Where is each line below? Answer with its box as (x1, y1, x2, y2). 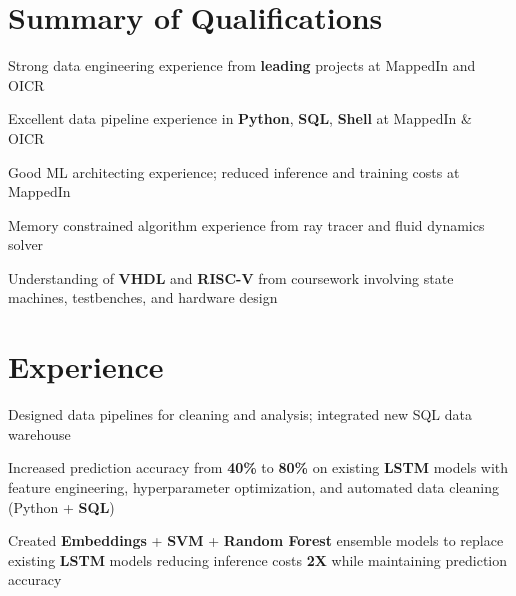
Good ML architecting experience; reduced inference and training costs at (8, 161, 460, 182)
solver (8, 234, 44, 255)
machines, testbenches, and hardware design (8, 287, 278, 308)
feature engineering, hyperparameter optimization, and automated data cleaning (8, 476, 500, 497)
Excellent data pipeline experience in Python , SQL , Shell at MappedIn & (8, 108, 472, 129)
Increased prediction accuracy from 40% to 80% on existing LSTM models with (8, 457, 509, 478)
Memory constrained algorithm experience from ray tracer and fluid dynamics (8, 214, 485, 235)
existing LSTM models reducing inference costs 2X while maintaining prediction (8, 549, 508, 570)
